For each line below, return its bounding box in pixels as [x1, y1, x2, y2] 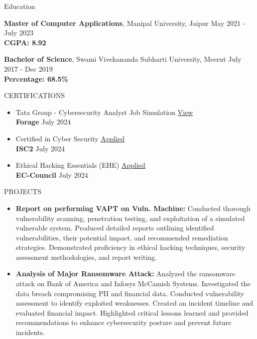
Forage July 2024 [15, 116, 71, 127]
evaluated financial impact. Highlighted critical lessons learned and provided [15, 307, 249, 318]
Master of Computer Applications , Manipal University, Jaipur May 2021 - [4, 17, 246, 28]
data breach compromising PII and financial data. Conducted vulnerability [15, 288, 244, 298]
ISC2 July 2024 [15, 143, 65, 153]
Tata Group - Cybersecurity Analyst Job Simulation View [15, 107, 193, 117]
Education [4, 1, 35, 11]
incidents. [15, 327, 45, 338]
